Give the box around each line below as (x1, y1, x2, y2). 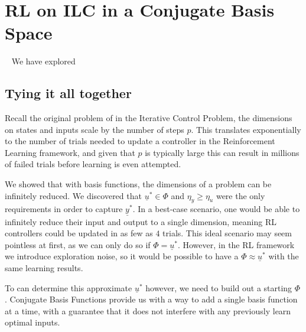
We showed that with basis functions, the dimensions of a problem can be (5, 178, 272, 190)
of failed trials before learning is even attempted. (5, 158, 181, 170)
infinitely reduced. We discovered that (5, 189, 142, 201)
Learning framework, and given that (5, 146, 135, 158)
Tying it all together (5, 84, 132, 102)
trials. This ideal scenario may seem (162, 227, 292, 239)
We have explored (11, 55, 76, 67)
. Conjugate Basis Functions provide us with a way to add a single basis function (5, 293, 298, 305)
